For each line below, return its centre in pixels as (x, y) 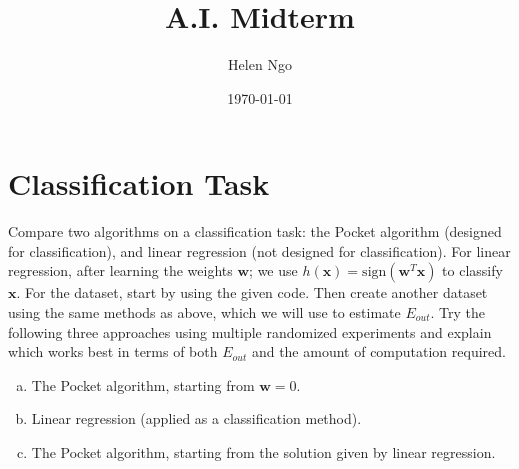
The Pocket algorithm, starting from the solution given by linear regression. (263, 452)
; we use (273, 270)
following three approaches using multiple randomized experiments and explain (250, 331)
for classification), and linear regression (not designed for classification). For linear (259, 250)
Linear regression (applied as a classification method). (196, 418)
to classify (472, 270)
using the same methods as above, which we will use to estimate (204, 312)
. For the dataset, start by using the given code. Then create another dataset (252, 292)
